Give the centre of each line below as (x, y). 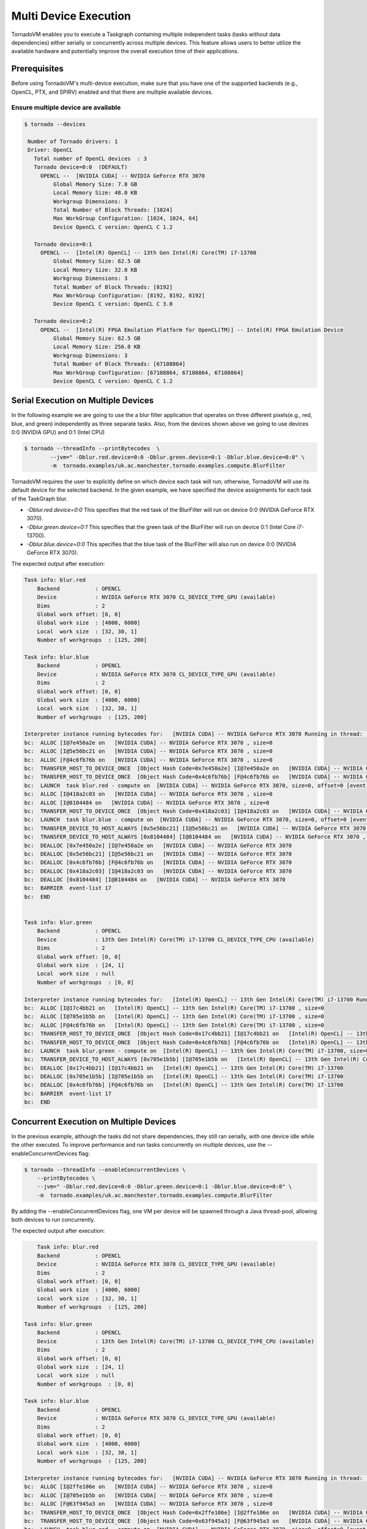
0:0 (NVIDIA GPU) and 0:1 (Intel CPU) (58, 432)
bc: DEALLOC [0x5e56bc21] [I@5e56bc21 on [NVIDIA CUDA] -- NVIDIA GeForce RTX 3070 (158, 854)
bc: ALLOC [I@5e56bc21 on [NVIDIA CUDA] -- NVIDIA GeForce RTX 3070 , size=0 (148, 751)
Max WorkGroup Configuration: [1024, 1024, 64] (126, 218)
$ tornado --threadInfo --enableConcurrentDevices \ (105, 1169)
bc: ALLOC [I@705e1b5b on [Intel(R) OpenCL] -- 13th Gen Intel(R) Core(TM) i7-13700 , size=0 (174, 1016)
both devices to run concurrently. (53, 1220)
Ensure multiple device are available (66, 108)
